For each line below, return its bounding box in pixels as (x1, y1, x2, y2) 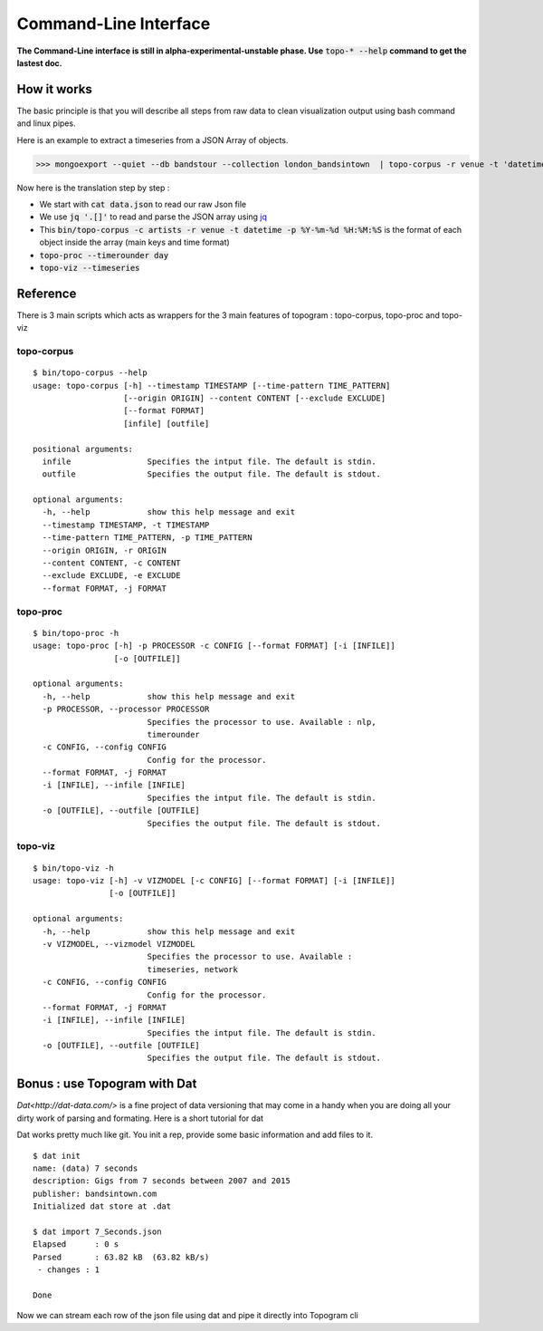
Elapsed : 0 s (33, 1239, 119, 1249)
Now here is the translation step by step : (16, 182, 170, 193)
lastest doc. (16, 57, 62, 68)
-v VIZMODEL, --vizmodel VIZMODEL (42, 939, 195, 949)
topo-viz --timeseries (39, 263, 140, 273)
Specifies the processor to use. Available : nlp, (147, 717, 376, 727)
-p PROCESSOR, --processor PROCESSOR (42, 704, 210, 715)
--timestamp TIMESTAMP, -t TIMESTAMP (42, 519, 210, 530)
